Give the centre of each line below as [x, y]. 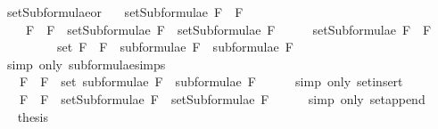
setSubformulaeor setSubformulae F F [125, 12]
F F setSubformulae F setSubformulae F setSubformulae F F [228, 29]
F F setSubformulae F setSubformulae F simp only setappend [222, 98]
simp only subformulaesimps [86, 64]
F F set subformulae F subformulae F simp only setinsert [211, 81]
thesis [33, 116]
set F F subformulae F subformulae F [175, 47]
